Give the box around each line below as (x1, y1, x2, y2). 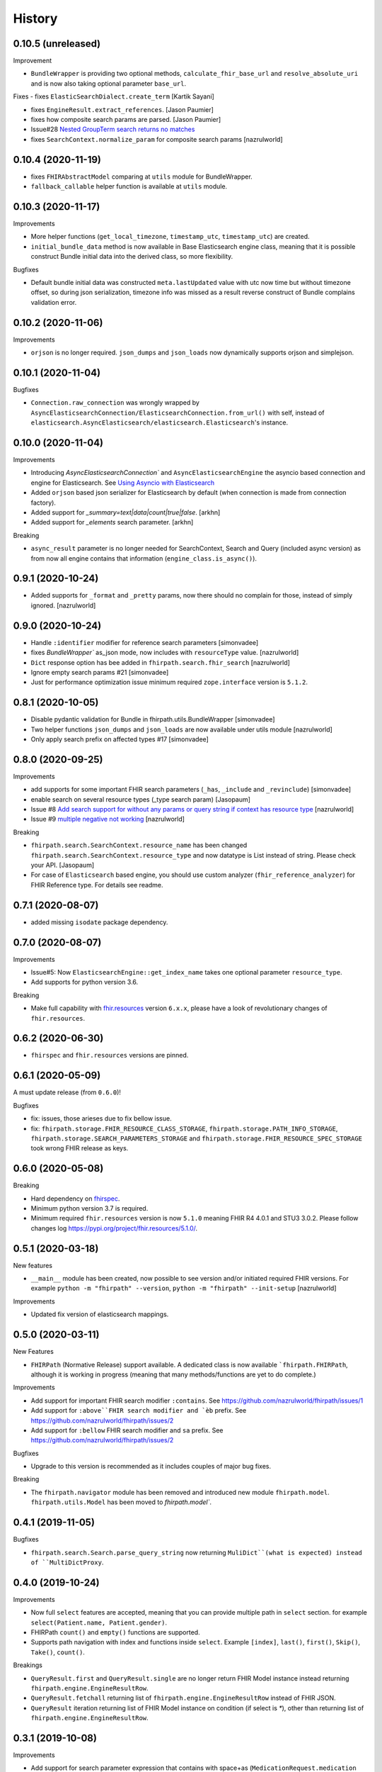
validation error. (30, 298, 77, 306)
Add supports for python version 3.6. (30, 978, 139, 987)
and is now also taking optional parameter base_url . (30, 79, 187, 88)
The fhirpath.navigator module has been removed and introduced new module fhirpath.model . (30, 1488, 330, 1496)
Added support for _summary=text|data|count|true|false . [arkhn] (30, 508, 221, 517)
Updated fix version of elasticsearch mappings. (30, 1310, 169, 1318)
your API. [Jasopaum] (30, 861, 95, 870)
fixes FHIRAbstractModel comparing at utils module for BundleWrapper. (30, 172, 253, 181)
